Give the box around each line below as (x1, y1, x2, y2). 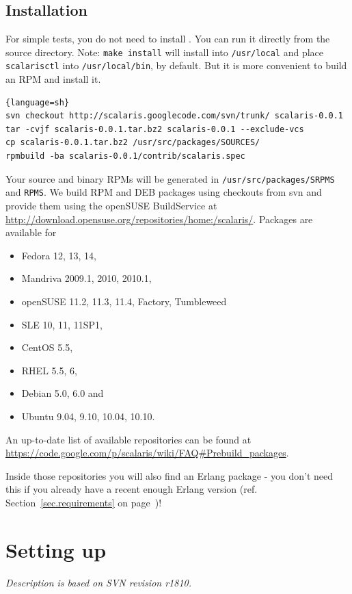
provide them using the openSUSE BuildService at (5, 198, 217, 212)
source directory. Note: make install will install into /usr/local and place (5, 44, 324, 59)
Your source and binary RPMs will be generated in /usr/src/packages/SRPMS (5, 171, 335, 185)
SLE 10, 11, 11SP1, (21, 317, 103, 331)
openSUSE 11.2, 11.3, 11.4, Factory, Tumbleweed (21, 294, 227, 308)
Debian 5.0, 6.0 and (21, 386, 104, 400)
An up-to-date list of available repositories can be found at (5, 432, 252, 446)
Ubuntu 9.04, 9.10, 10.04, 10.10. (21, 409, 155, 423)
